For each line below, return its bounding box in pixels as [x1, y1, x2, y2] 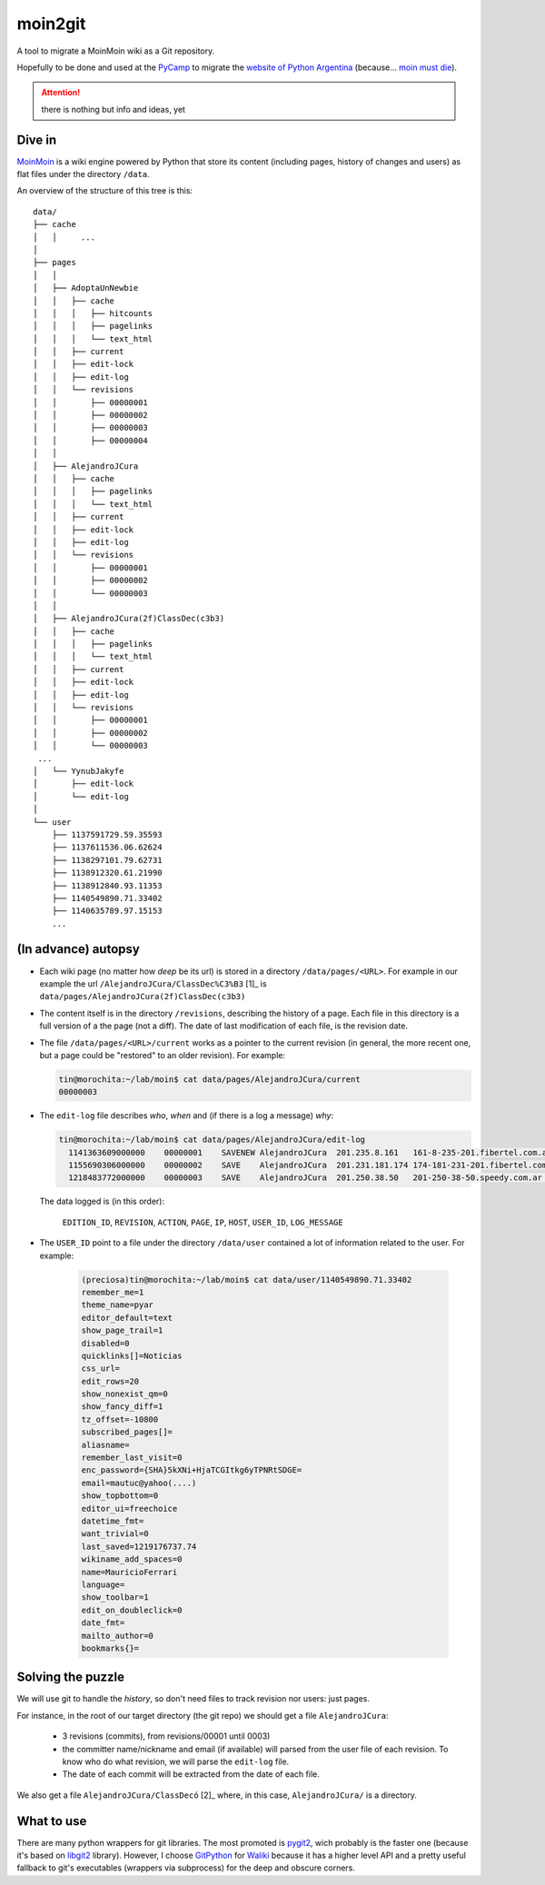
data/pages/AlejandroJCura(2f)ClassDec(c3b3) [39, 991, 246, 1002]
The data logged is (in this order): [39, 1195, 165, 1207]
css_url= [81, 1364, 121, 1374]
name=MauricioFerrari [81, 1567, 178, 1577]
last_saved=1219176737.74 [81, 1541, 197, 1552]
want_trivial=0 [81, 1529, 149, 1539]
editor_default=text [81, 1313, 173, 1323]
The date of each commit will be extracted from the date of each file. [62, 1769, 320, 1780]
